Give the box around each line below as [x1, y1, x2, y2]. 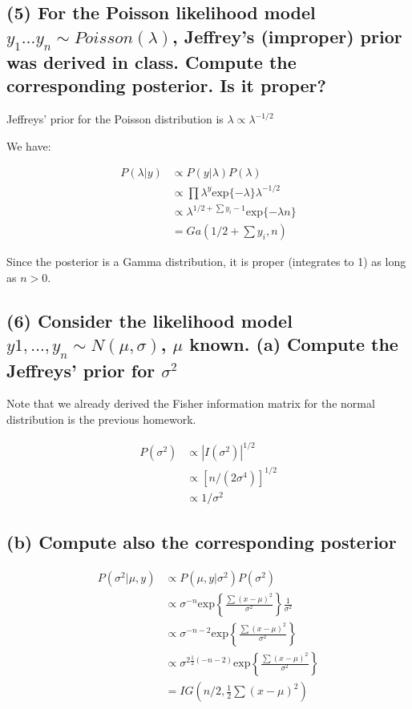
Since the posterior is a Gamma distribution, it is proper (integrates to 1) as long [6, 253, 406, 270]
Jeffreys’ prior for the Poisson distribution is [6, 111, 224, 127]
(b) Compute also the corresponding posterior [6, 530, 397, 554]
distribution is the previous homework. [6, 411, 196, 428]
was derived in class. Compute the [6, 49, 297, 74]
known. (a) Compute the [189, 332, 398, 357]
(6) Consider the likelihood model [6, 308, 293, 333]
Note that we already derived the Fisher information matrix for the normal [6, 395, 375, 412]
